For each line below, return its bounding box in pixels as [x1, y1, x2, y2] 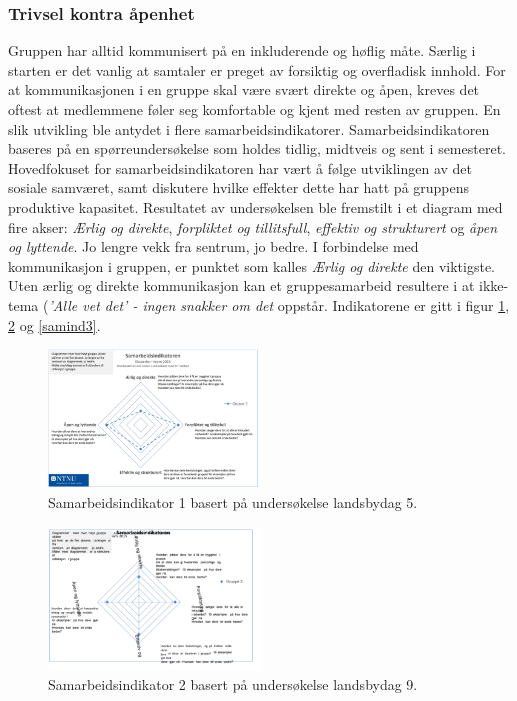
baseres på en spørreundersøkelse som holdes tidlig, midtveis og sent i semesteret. [8, 138, 506, 159]
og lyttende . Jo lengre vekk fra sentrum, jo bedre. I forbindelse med [8, 236, 419, 257]
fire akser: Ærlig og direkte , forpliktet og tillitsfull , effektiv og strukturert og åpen [8, 216, 498, 237]
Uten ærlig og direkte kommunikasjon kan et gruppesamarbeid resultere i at [8, 275, 475, 296]
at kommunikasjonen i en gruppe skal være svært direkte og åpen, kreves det [8, 79, 480, 100]
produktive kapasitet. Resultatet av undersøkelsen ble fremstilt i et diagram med [8, 196, 503, 217]
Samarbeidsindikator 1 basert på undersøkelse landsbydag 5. [48, 492, 418, 513]
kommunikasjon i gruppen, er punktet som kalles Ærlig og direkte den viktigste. [8, 255, 495, 276]
